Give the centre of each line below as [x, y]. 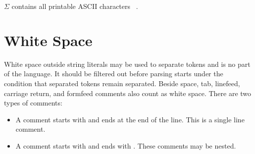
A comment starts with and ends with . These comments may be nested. [126, 145]
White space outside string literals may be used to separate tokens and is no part [127, 64]
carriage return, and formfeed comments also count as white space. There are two [128, 93]
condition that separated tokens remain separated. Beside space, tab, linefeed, [122, 83]
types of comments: [33, 103]
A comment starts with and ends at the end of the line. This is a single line [130, 119]
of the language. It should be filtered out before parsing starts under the [114, 74]
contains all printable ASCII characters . [75, 6]
